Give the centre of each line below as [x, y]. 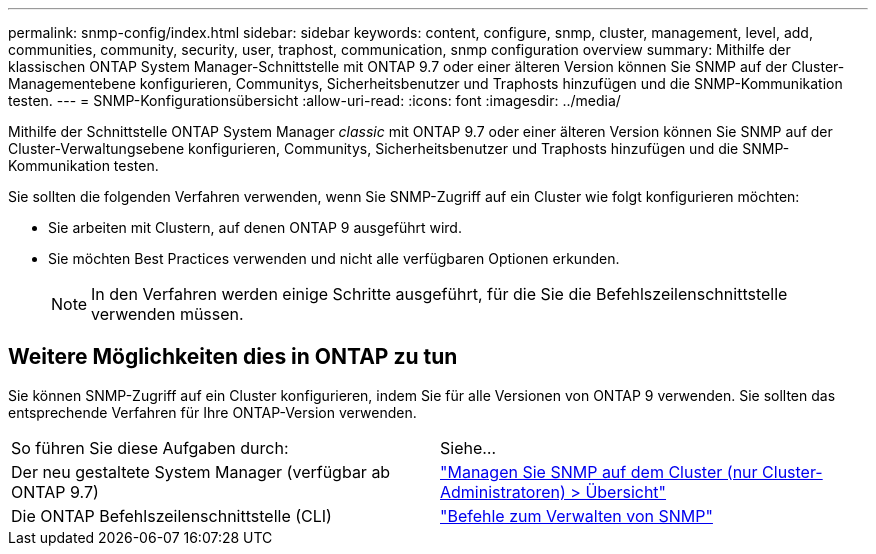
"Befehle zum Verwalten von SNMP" [576, 515]
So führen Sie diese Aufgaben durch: [150, 447]
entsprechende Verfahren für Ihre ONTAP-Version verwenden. [212, 412]
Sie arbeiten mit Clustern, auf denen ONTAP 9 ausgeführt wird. [255, 227]
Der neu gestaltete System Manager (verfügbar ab [201, 471]
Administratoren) [503, 491]
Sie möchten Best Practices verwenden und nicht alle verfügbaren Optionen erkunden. [334, 258]
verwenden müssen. [167, 314]
